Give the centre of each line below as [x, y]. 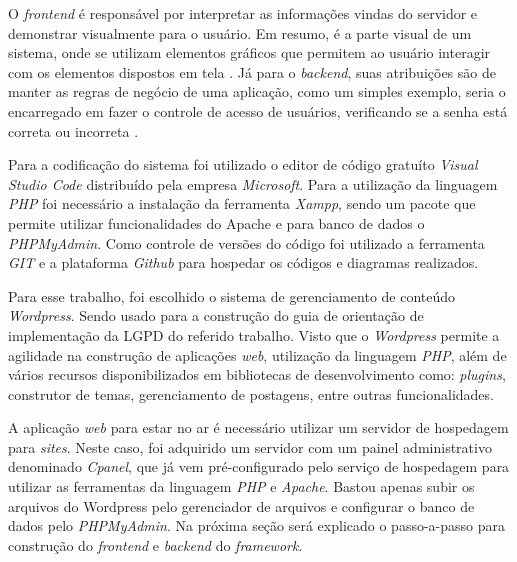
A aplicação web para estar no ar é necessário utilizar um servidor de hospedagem [258, 427]
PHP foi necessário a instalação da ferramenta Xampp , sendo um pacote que [242, 203]
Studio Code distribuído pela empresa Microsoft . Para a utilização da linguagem [253, 183]
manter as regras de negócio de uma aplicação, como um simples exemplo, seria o [257, 91]
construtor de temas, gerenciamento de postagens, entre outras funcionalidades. [251, 393]
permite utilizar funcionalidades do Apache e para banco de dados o [216, 222]
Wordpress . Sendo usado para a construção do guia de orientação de [216, 315]
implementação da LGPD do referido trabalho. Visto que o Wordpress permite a [254, 334]
